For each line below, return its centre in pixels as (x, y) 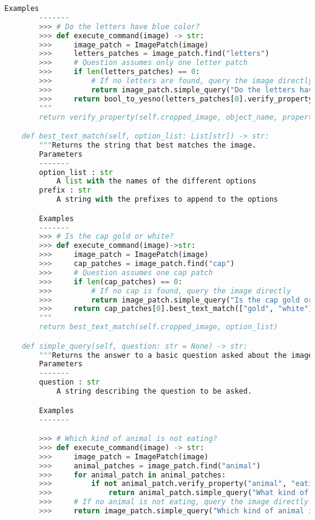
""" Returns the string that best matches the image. (148, 145)
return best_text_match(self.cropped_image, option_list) (159, 327)
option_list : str (76, 172)
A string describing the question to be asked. (154, 392)
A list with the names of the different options (156, 181)
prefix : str (65, 190)
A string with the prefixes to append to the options (167, 200)
